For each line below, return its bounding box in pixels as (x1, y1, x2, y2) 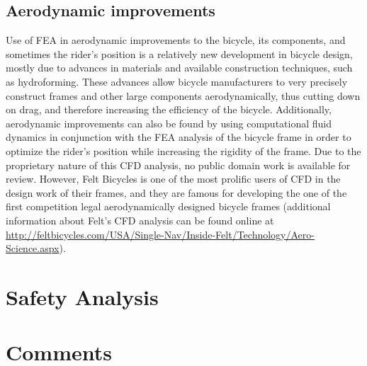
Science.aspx (6, 241, 60, 256)
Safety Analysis (6, 282, 159, 311)
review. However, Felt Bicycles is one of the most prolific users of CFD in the (6, 171, 341, 186)
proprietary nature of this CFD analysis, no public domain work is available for (6, 157, 351, 172)
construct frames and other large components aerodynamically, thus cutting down (6, 88, 361, 103)
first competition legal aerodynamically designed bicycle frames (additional (6, 199, 331, 214)
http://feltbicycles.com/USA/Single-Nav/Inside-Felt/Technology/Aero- (6, 227, 315, 241)
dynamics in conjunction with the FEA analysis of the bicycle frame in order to (6, 130, 351, 144)
